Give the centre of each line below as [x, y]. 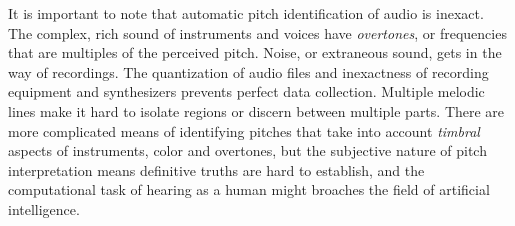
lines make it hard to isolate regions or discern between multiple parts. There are [256, 110]
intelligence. [44, 208]
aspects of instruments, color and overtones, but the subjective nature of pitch [247, 150]
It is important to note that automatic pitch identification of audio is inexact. [246, 13]
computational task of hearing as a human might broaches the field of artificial [249, 189]
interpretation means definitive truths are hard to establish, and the [216, 169]
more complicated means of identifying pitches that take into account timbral [244, 130]
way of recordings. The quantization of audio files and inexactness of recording [248, 71]
